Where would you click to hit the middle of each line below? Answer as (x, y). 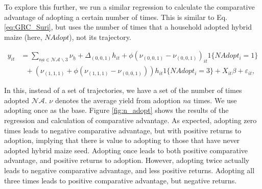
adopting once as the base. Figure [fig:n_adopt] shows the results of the (116, 110)
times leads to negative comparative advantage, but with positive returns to (123, 130)
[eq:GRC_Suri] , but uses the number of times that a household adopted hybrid (128, 27)
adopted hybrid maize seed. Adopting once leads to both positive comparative (126, 150)
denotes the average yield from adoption (118, 100)
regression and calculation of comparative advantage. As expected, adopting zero (130, 120)
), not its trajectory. (100, 37)
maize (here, (23, 37)
